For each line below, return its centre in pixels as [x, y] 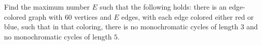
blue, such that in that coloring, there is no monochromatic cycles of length [121, 27]
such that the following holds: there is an [163, 7]
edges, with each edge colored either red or [188, 16]
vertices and [93, 16]
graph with [46, 16]
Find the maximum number [47, 7]
